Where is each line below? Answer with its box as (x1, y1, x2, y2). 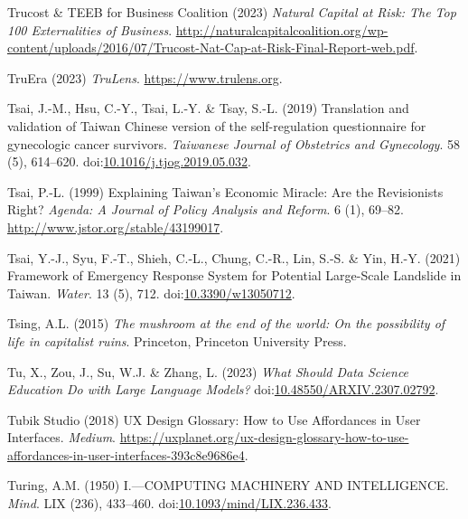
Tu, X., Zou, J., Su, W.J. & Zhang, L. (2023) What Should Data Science (7, 362, 409, 381)
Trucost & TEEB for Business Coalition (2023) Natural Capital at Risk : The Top (7, 3, 456, 21)
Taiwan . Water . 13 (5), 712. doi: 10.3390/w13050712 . (7, 283, 295, 302)
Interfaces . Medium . (7, 428, 117, 447)
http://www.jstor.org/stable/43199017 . (7, 217, 224, 236)
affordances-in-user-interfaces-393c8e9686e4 (7, 445, 245, 464)
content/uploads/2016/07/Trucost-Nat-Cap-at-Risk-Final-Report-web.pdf (7, 38, 415, 57)
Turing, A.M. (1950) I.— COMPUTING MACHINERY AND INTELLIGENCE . (7, 476, 449, 495)
